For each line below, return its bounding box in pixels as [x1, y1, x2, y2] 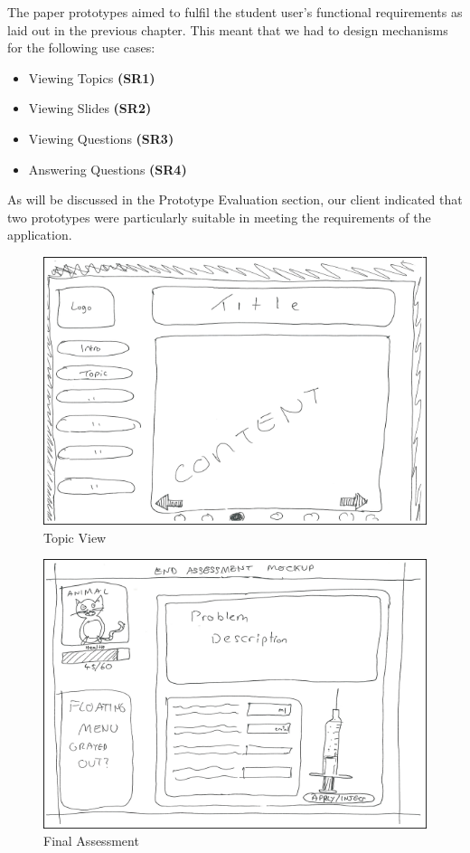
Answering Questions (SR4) [28, 159, 187, 178]
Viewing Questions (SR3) [28, 128, 174, 147]
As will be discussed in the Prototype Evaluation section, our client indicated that [7, 190, 463, 209]
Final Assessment [43, 831, 139, 850]
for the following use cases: [7, 38, 155, 57]
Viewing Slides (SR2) [28, 99, 152, 118]
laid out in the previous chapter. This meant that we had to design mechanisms [7, 20, 448, 39]
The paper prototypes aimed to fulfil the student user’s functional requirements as [7, 3, 463, 21]
